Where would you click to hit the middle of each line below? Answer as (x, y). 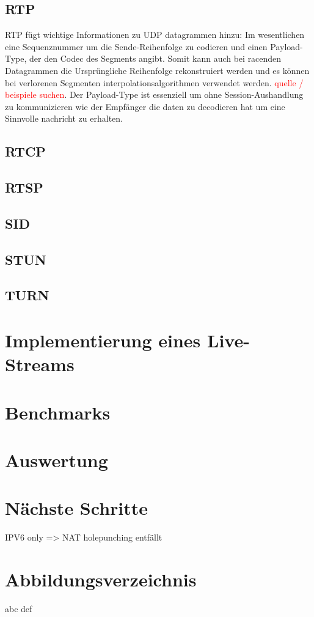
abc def (19, 609)
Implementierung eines (103, 340)
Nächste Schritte (77, 508)
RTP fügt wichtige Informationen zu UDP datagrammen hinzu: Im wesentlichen (155, 35)
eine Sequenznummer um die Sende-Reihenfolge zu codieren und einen (136, 46)
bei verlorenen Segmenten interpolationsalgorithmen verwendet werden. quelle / (154, 82)
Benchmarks (58, 412)
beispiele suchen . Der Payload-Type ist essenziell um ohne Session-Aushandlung (154, 94)
